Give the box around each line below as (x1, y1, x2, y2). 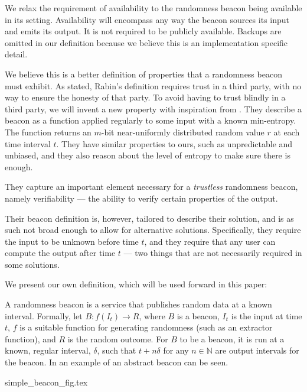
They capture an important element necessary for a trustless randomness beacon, (5, 180, 298, 193)
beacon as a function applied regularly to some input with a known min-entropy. (5, 114, 296, 127)
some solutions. (5, 258, 60, 270)
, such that (97, 344, 136, 357)
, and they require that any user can (144, 235, 276, 247)
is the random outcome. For (67, 332, 168, 345)
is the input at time (231, 309, 302, 322)
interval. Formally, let (5, 309, 83, 322)
